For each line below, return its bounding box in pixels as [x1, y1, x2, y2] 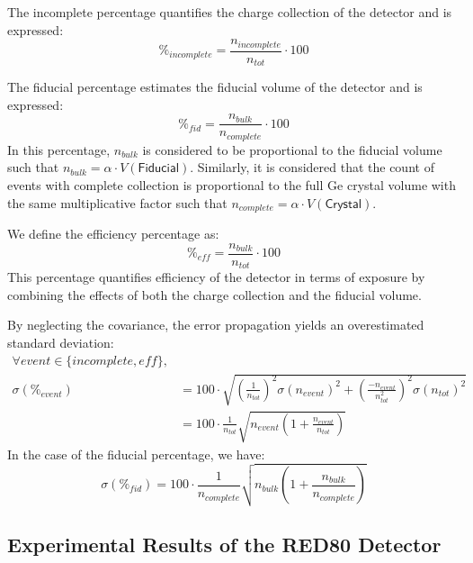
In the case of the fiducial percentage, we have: [7, 444, 265, 463]
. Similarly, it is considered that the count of [190, 158, 434, 177]
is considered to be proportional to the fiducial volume [142, 140, 442, 159]
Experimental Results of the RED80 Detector [7, 531, 442, 558]
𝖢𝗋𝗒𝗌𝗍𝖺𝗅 [325, 197, 362, 211]
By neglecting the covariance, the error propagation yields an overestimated [7, 315, 424, 334]
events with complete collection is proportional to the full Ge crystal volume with [7, 176, 456, 195]
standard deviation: [7, 332, 114, 351]
